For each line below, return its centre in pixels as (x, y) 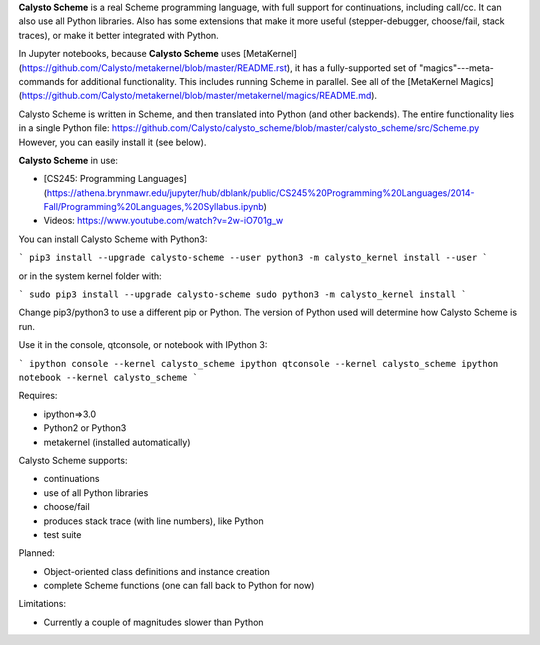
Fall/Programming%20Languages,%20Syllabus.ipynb (153, 207)
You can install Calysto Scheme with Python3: (113, 239)
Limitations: (42, 604)
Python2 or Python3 (85, 428)
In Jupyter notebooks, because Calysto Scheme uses (129, 54)
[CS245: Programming (89, 179)
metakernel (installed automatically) (117, 442)
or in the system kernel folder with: (90, 276)
